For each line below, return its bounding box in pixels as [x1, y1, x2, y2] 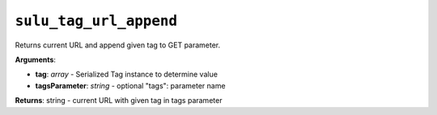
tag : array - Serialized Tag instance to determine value [35, 69, 218, 80]
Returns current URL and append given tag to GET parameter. [15, 40, 221, 50]
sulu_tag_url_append [15, 12, 178, 30]
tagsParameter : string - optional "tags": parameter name [35, 80, 226, 90]
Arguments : [15, 55, 57, 64]
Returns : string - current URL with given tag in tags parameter [15, 96, 223, 105]
